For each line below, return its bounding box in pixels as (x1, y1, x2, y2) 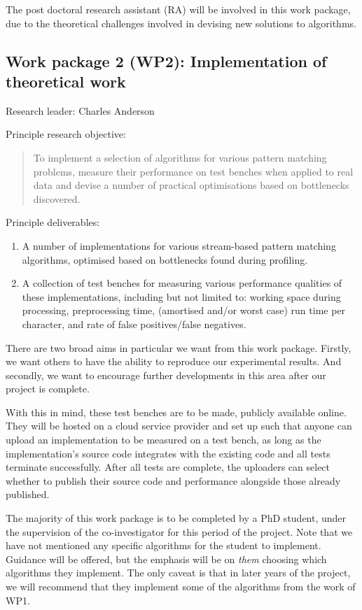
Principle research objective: (6, 127, 126, 141)
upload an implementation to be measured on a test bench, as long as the (6, 432, 321, 447)
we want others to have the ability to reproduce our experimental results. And (6, 354, 342, 369)
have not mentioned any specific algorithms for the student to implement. (6, 538, 321, 553)
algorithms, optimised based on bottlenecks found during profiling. (22, 252, 308, 267)
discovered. (33, 191, 81, 206)
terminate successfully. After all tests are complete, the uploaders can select (6, 460, 330, 474)
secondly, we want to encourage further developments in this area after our (6, 367, 326, 382)
